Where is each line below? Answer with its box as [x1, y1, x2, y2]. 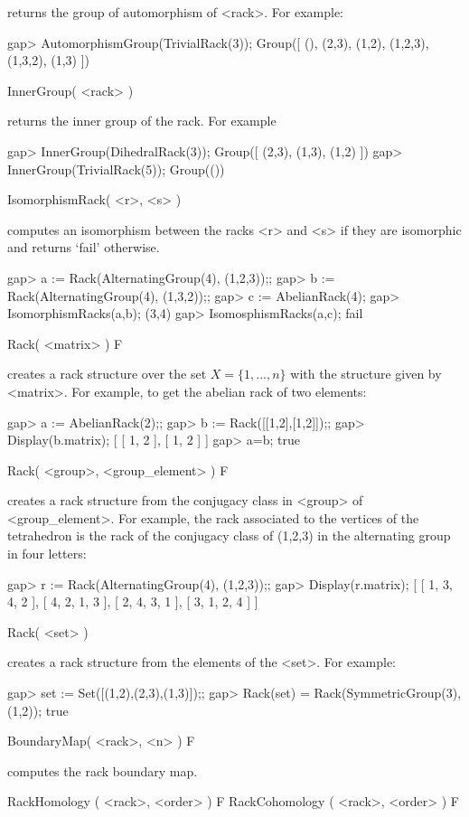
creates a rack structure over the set [7, 364, 207, 383]
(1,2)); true [7, 700, 69, 719]
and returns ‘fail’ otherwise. [7, 238, 160, 257]
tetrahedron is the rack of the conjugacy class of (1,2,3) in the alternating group [7, 526, 451, 545]
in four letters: [7, 544, 87, 563]
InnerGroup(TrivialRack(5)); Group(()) [7, 159, 225, 178]
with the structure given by [290, 364, 442, 383]
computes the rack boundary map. [7, 761, 198, 780]
